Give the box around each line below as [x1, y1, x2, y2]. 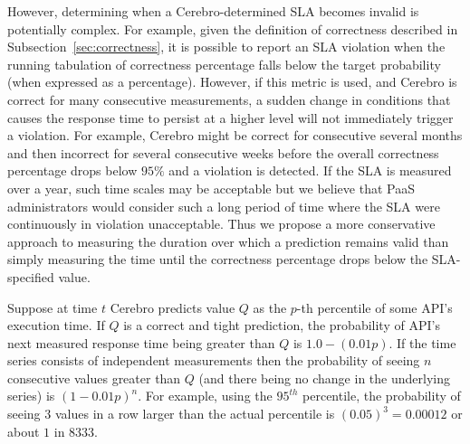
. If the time [388, 333, 456, 352]
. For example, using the [138, 386, 273, 405]
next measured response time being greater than [7, 333, 275, 352]
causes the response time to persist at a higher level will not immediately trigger [7, 108, 454, 127]
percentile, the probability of [302, 386, 461, 405]
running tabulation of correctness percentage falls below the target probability [7, 54, 441, 73]
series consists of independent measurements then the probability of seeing [7, 351, 420, 370]
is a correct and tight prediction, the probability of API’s [123, 316, 440, 335]
